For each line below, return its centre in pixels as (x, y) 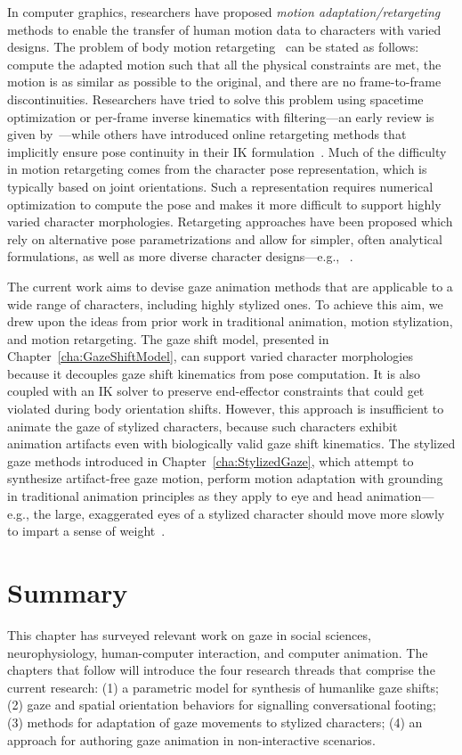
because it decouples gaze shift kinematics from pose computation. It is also (214, 373)
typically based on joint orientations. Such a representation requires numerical (220, 186)
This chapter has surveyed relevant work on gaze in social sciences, (189, 634)
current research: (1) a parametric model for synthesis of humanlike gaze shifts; (223, 687)
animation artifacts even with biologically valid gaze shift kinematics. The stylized (231, 443)
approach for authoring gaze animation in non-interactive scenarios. (191, 739)
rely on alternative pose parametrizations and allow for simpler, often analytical (225, 238)
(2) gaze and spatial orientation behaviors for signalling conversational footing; (222, 705)
